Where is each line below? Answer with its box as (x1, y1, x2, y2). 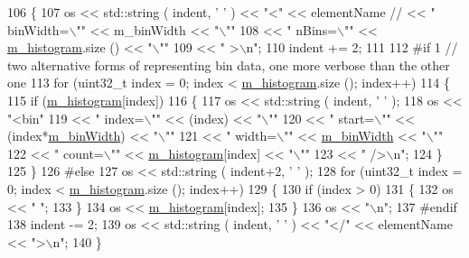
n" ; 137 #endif (376, 197, 457, 216)
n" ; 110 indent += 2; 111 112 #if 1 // (246, 38, 458, 57)
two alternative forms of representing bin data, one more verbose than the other (7, 55, 450, 74)
